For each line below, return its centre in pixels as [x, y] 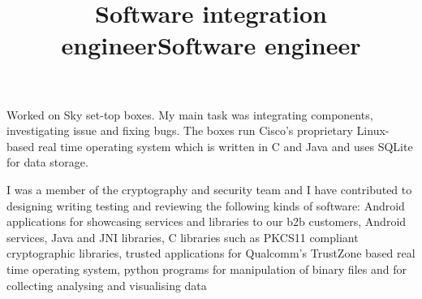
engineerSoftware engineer [211, 45]
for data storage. [47, 162]
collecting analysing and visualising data [107, 285]
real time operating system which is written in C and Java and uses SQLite [225, 146]
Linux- [373, 130]
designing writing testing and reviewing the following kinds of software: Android [206, 205]
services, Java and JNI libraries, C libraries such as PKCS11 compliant [183, 237]
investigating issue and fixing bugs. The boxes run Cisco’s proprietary [180, 130]
